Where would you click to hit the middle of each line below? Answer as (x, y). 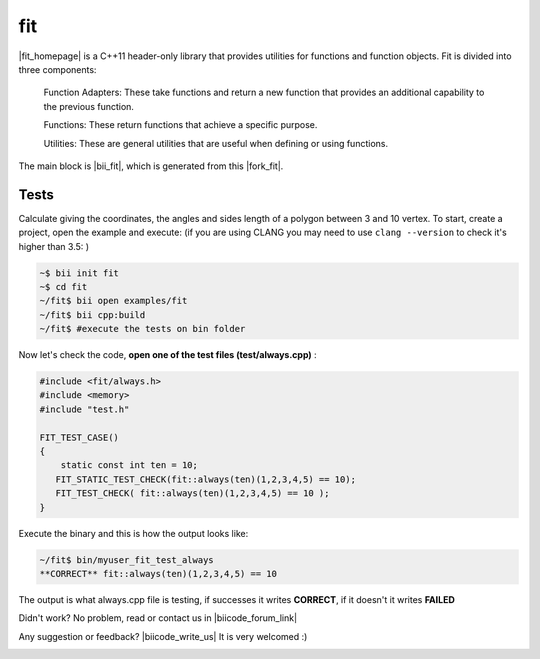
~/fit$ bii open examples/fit (113, 301)
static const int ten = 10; (129, 465)
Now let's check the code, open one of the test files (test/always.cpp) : (167, 355)
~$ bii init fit (79, 273)
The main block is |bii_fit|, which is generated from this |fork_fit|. (151, 166)
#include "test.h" (84, 409)
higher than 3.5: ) (54, 246)
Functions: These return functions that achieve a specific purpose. (180, 125)
